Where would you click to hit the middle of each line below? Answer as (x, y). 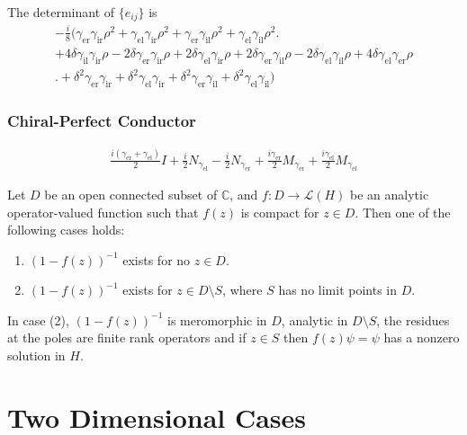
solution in (36, 355)
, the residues (413, 320)
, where (242, 290)
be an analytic (390, 194)
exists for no (157, 259)
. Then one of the (403, 212)
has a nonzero (422, 337)
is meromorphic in (217, 320)
